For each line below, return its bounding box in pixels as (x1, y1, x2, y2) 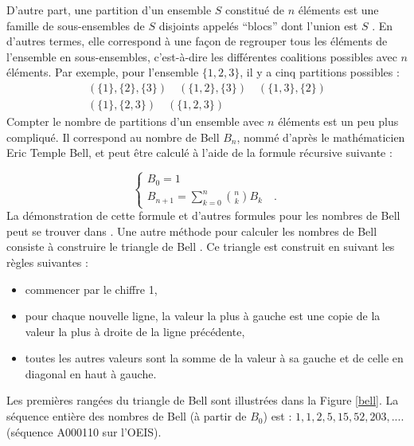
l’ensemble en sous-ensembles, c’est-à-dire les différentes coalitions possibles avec (6, 48, 397, 65)
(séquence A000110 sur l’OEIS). (6, 423, 162, 440)
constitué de (225, 2, 284, 18)
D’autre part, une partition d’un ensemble (6, 2, 212, 18)
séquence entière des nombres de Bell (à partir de (6, 408, 247, 424)
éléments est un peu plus (278, 113, 399, 130)
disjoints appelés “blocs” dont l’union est (158, 17, 358, 33)
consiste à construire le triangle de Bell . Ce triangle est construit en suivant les (6, 238, 395, 255)
